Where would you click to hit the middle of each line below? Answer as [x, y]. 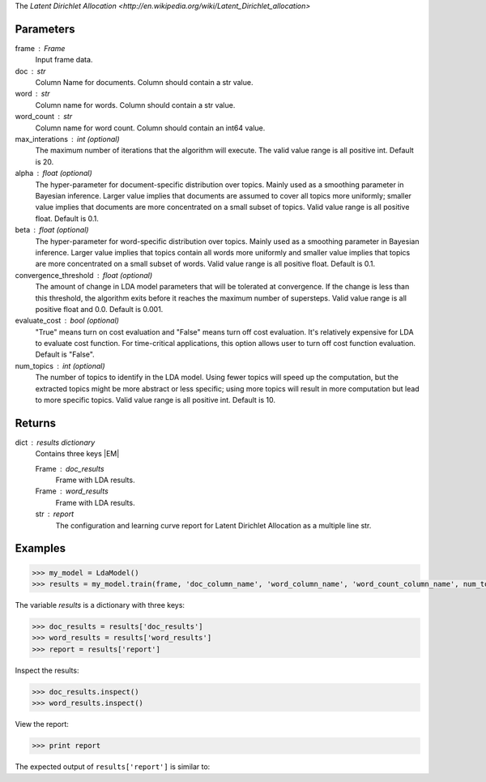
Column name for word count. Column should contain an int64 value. [150, 128]
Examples [40, 548]
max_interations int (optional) [67, 139]
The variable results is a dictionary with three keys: [100, 605]
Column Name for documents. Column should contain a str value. [144, 83]
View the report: [42, 724]
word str [32, 94]
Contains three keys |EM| [77, 454]
